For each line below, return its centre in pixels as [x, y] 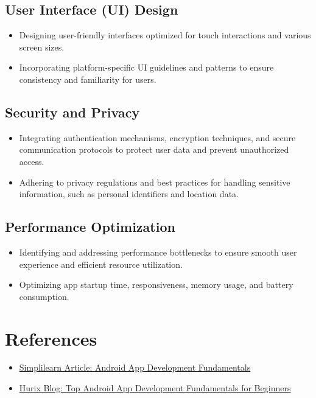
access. [32, 161]
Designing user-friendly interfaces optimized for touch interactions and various [165, 35]
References [51, 338]
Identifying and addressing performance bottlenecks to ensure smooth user [158, 252]
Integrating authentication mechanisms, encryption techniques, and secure [157, 137]
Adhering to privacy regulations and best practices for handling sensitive [155, 182]
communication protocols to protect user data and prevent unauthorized [154, 149]
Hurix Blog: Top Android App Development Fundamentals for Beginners [155, 388]
